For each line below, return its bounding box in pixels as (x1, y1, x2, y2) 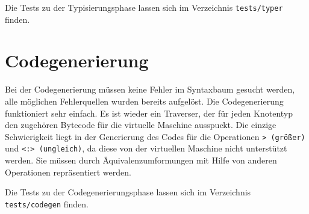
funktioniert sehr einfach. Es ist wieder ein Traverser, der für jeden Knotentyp (5, 106, 293, 119)
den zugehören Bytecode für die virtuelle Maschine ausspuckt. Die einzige (5, 118, 276, 131)
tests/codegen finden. (5, 197, 89, 210)
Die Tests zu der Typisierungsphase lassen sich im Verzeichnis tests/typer (5, 1, 283, 13)
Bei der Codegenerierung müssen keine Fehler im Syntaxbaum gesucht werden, (5, 83, 295, 96)
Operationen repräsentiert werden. (5, 165, 131, 178)
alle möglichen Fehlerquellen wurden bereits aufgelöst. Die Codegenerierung (5, 94, 284, 107)
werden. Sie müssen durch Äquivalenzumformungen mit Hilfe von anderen (5, 154, 277, 167)
